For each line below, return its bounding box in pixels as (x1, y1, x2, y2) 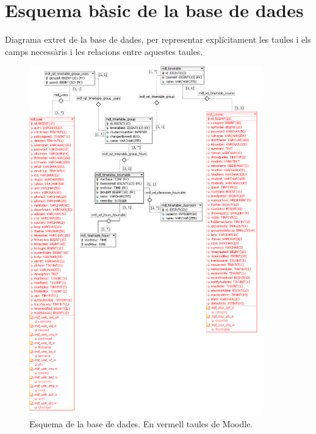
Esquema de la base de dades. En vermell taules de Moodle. (29, 417, 253, 430)
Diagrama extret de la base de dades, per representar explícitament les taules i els (5, 33, 311, 46)
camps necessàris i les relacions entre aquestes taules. (5, 45, 203, 57)
